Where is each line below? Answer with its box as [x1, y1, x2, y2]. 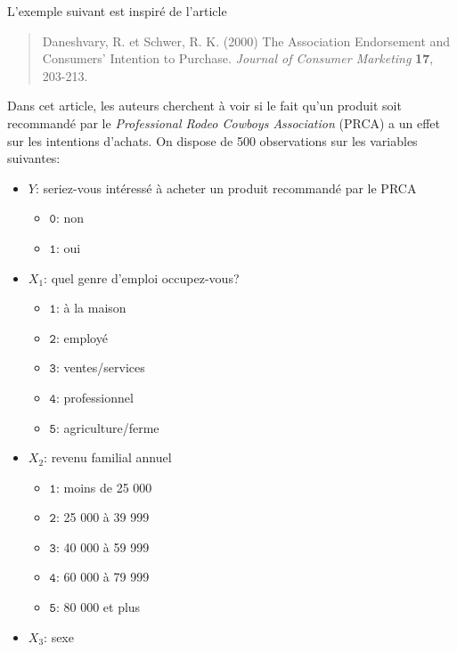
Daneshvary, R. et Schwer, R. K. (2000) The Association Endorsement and [42, 31, 451, 50]
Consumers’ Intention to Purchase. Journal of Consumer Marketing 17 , [42, 49, 434, 68]
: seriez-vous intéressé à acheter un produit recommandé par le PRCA [35, 178, 417, 197]
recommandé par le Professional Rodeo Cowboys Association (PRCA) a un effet [7, 113, 441, 132]
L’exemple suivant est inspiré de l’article [7, 2, 227, 20]
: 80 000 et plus [55, 598, 141, 616]
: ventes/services [55, 358, 145, 377]
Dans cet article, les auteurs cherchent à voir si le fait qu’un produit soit [7, 96, 402, 115]
